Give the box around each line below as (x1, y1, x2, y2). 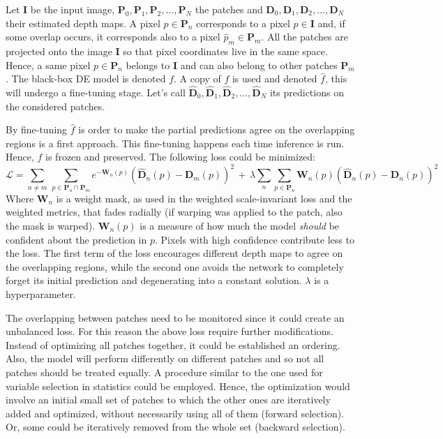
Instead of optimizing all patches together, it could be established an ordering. (6, 337, 340, 352)
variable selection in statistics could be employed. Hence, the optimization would (6, 378, 350, 393)
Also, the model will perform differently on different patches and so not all (6, 351, 324, 366)
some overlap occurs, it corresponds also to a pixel (6, 29, 220, 44)
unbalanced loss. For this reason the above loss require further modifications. (6, 324, 333, 338)
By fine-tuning (6, 122, 68, 137)
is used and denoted (232, 71, 317, 86)
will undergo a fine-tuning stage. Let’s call (6, 84, 186, 99)
